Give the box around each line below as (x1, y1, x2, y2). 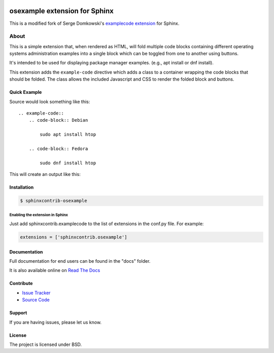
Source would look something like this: (9, 98, 90, 104)
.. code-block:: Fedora (28, 146, 88, 152)
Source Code (22, 297, 50, 303)
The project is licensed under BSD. (9, 341, 82, 347)
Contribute (9, 280, 33, 287)
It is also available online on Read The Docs (9, 267, 100, 273)
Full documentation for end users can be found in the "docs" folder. (9, 258, 151, 264)
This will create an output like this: (9, 171, 81, 178)
